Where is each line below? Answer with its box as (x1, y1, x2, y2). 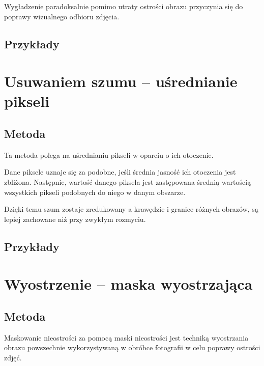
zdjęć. (4, 352, 22, 362)
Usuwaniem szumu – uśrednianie (4, 71, 238, 92)
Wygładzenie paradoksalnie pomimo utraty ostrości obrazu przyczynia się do (4, 1, 243, 11)
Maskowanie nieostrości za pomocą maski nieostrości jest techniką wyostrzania (4, 332, 249, 343)
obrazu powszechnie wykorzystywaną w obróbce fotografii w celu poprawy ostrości (4, 342, 260, 353)
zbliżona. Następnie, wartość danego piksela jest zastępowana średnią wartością (4, 176, 251, 187)
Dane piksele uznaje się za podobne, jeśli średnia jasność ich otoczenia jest (4, 166, 236, 177)
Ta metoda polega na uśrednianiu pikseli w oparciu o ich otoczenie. (4, 149, 214, 160)
